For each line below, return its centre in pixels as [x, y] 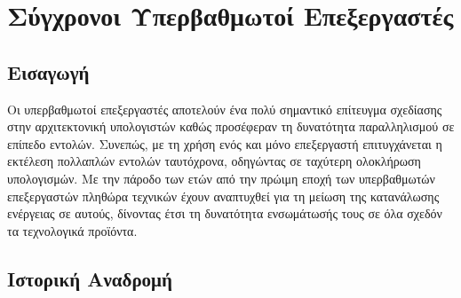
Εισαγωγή [48, 71]
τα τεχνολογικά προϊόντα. [72, 230]
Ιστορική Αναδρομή [90, 278]
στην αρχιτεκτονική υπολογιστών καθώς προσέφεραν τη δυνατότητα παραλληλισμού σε [231, 126]
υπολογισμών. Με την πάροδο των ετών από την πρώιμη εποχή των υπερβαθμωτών [221, 178]
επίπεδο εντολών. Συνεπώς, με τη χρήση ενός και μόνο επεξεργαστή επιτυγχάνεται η [225, 143]
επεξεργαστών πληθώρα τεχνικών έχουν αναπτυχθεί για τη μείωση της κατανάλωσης [223, 196]
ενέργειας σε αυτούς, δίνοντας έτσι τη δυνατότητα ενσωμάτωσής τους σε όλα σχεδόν [225, 213]
